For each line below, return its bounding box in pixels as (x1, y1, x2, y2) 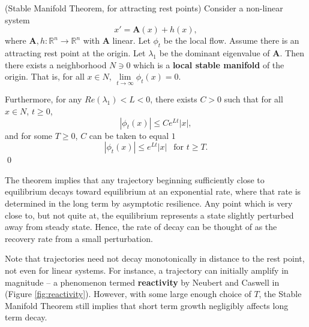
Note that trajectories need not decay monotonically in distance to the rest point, (5, 252, 305, 265)
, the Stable (259, 287, 302, 300)
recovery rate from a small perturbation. (5, 232, 153, 244)
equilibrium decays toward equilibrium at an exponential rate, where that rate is (5, 185, 301, 198)
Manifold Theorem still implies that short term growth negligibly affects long (5, 299, 289, 311)
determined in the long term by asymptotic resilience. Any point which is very (5, 196, 293, 209)
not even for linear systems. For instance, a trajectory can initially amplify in (5, 264, 289, 276)
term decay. (5, 311, 47, 323)
